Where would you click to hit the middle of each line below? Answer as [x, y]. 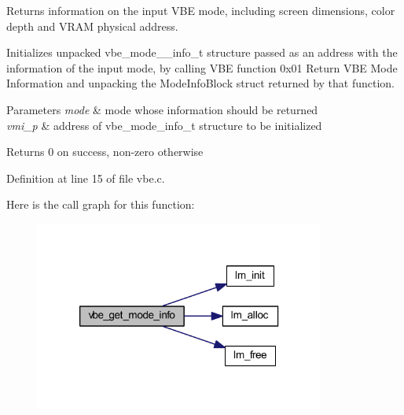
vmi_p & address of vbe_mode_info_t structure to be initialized [164, 125]
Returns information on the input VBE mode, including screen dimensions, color [201, 10]
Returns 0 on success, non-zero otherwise [105, 152]
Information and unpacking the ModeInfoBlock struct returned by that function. [201, 83]
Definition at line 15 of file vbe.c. [86, 178]
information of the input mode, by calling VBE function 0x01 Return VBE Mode [202, 67]
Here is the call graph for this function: [101, 204]
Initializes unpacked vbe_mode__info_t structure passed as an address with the [202, 52]
